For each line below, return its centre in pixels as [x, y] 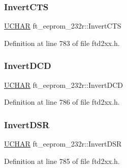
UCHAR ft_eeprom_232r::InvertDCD [64, 85]
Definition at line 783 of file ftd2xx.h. [62, 43]
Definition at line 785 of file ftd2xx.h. [62, 161]
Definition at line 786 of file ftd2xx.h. [62, 102]
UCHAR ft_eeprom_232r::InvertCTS [63, 26]
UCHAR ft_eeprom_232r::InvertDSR [63, 144]
